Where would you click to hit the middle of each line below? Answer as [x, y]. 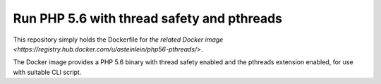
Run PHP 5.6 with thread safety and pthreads [147, 18]
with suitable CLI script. [47, 72]
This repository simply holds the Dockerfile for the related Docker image [118, 40]
